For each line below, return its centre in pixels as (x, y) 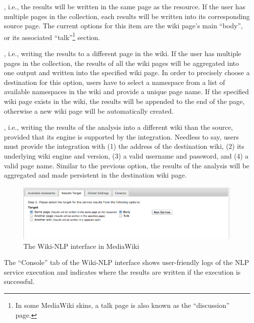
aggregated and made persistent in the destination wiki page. (95, 175)
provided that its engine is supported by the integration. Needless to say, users (121, 136)
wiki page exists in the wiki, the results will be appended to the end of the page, (124, 101)
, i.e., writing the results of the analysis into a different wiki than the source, (118, 127)
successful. (19, 281)
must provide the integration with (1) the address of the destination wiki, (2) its (124, 146)
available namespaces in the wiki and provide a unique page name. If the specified (127, 91)
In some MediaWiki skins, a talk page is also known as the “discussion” (122, 305)
